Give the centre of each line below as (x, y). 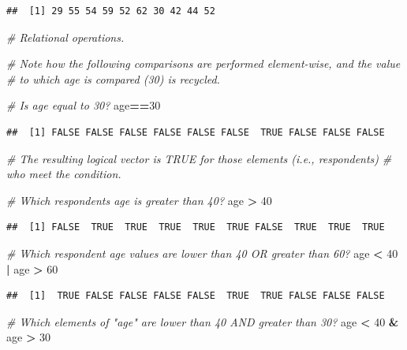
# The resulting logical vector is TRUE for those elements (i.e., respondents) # (199, 158)
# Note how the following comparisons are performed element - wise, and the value (203, 63)
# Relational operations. (65, 37)
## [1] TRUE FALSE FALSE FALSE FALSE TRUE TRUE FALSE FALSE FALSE (196, 296)
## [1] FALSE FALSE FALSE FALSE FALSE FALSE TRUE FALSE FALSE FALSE (196, 132)
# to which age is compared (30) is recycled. (113, 78)
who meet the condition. (64, 174)
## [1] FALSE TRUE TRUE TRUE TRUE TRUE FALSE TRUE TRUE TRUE (196, 227)
